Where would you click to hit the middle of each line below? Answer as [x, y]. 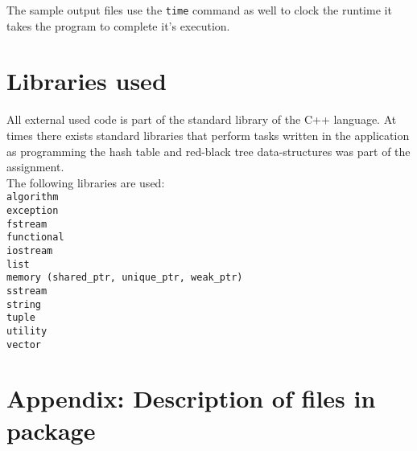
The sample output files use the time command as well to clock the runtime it [199, 10]
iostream [30, 250]
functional [35, 238]
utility [27, 331]
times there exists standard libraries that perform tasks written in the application [208, 135]
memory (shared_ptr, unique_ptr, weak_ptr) [125, 278]
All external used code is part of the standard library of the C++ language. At [202, 119]
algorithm [33, 197]
